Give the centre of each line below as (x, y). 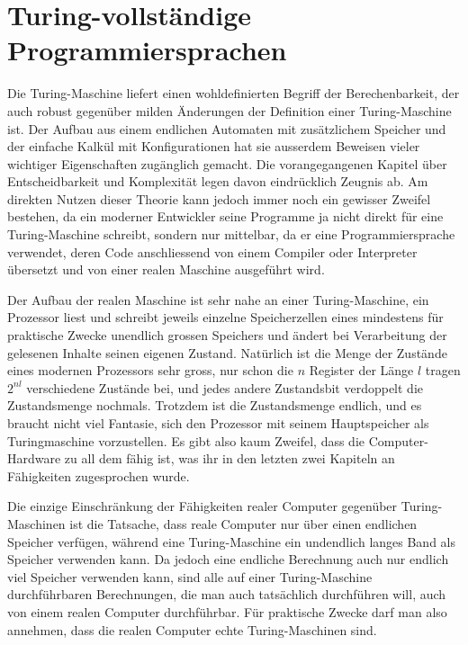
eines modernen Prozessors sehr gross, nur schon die (150, 370)
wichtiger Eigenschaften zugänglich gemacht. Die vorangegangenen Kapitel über (227, 163)
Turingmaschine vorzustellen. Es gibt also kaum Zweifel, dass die (186, 440)
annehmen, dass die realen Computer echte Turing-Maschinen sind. (192, 629)
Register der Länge (361, 370)
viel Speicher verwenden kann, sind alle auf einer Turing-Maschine (190, 576)
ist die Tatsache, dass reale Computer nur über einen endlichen (243, 523)
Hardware (34, 458)
